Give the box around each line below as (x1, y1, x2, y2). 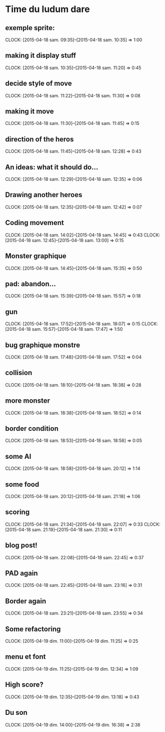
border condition (5, 424, 58, 433)
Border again (5, 596, 46, 605)
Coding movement (5, 218, 64, 227)
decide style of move (5, 79, 72, 88)
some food (5, 480, 39, 489)
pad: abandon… (5, 280, 56, 288)
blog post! (5, 541, 37, 550)
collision (5, 369, 32, 377)
